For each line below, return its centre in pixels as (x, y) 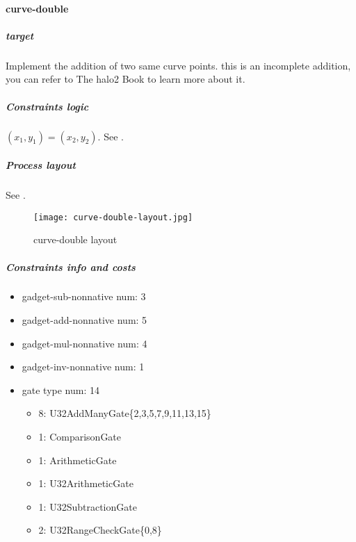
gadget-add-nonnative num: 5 (84, 320)
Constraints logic (47, 106)
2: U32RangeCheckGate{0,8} (100, 530)
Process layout (41, 165)
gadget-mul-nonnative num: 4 (84, 343)
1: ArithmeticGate (78, 460)
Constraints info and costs (71, 266)
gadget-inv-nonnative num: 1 (83, 367)
